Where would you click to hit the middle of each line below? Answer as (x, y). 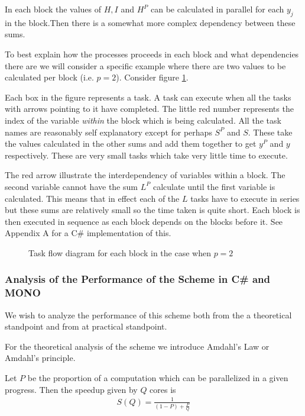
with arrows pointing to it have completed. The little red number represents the (149, 109)
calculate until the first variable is (214, 186)
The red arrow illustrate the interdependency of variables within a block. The (145, 175)
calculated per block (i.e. (49, 77)
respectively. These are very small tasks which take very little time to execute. (146, 155)
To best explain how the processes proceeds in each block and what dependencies (152, 54)
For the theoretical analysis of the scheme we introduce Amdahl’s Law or (137, 346)
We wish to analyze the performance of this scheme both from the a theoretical (148, 315)
